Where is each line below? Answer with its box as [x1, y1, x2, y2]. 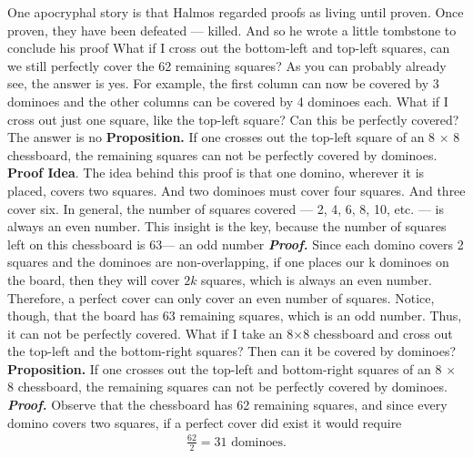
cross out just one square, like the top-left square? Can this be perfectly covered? [7, 109, 459, 128]
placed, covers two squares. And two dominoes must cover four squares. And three [7, 180, 466, 199]
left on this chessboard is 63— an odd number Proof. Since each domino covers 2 [7, 234, 464, 253]
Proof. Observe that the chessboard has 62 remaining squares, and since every [7, 395, 448, 414]
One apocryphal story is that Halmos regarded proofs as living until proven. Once [7, 3, 464, 21]
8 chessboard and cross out [303, 323, 453, 342]
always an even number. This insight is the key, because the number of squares [7, 217, 447, 236]
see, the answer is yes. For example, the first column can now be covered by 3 [7, 74, 439, 93]
